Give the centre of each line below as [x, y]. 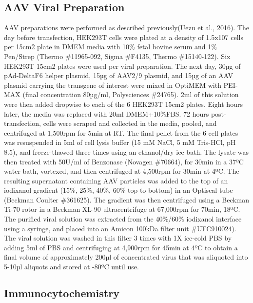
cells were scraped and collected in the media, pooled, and [130, 123]
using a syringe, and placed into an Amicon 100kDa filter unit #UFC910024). [120, 228]
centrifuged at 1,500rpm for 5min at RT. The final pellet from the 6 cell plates [121, 132]
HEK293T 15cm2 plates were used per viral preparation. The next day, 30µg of [122, 66]
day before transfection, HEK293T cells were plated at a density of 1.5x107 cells [124, 37]
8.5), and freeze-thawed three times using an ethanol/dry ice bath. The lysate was [126, 151]
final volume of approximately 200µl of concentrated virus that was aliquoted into [126, 257]
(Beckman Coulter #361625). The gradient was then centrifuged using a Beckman [127, 199]
